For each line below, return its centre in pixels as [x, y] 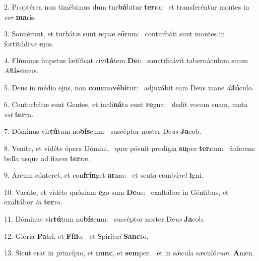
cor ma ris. [20, 16]
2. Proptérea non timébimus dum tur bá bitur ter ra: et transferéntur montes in [127, 7]
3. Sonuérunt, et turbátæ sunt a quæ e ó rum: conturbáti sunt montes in [115, 34]
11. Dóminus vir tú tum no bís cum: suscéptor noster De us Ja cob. [105, 218]
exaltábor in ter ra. [33, 202]
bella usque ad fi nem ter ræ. [47, 158]
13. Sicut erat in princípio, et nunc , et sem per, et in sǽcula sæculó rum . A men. [129, 253]
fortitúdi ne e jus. [29, 43]
